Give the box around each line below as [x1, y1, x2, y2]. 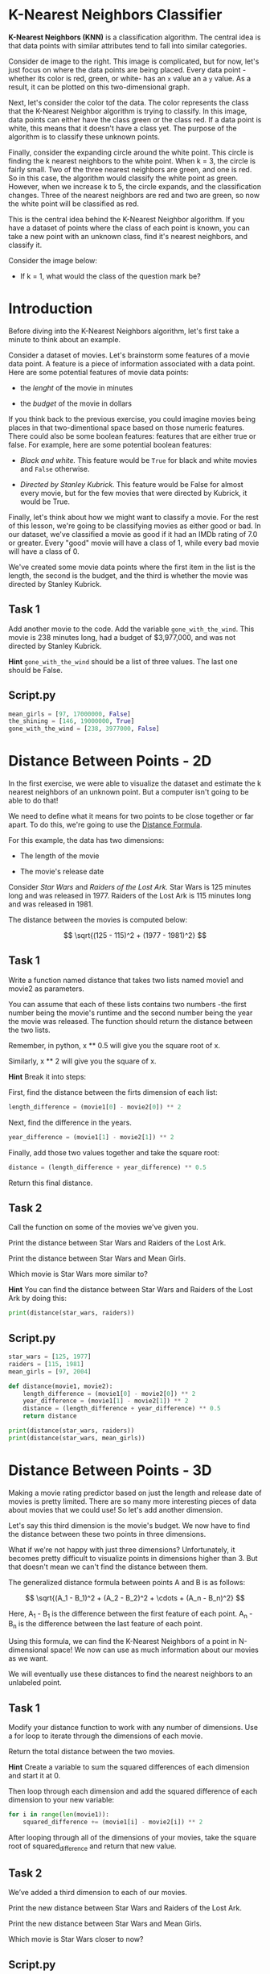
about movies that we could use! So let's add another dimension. [8, 1505, 223, 1514]
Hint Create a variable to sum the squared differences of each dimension [8, 1762, 251, 1772]
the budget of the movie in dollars [19, 399, 133, 408]
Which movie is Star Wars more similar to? [8, 1270, 149, 1279]
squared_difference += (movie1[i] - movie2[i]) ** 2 [22, 1818, 203, 1826]
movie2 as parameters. [8, 984, 84, 993]
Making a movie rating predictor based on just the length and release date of [8, 1488, 263, 1497]
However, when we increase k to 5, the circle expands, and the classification [8, 181, 262, 191]
